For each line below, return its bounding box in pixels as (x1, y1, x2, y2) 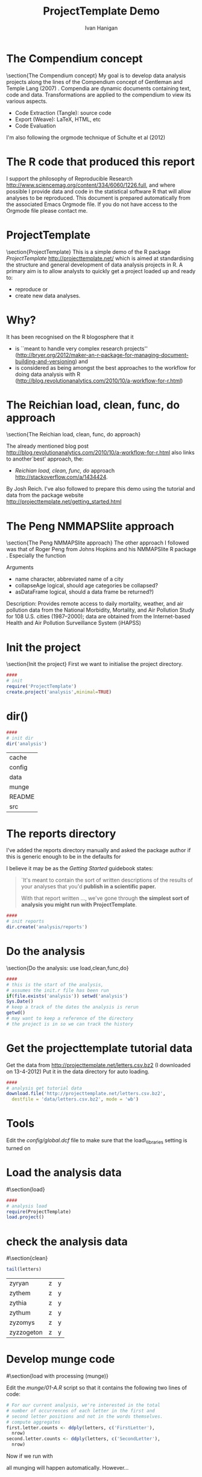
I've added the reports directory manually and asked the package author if (6, 847, 191, 854)
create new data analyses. (14, 292, 81, 299)
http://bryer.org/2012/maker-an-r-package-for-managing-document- (17, 351, 189, 358)
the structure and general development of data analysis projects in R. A (6, 261, 183, 268)
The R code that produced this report (6, 155, 195, 169)
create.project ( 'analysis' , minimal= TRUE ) (6, 689, 112, 695)
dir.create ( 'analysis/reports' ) (6, 924, 87, 930)
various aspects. (6, 97, 48, 105)
